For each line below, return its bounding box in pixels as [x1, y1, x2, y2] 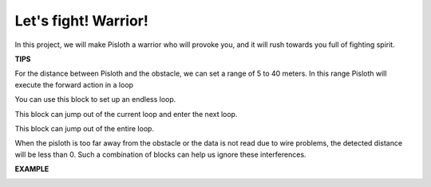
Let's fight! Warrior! [14, 12, 149, 29]
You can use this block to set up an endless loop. [14, 95, 176, 104]
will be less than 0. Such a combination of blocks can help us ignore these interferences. [14, 150, 306, 159]
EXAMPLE [14, 164, 49, 174]
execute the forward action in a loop [14, 80, 134, 89]
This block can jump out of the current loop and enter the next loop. [14, 109, 238, 119]
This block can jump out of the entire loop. [14, 123, 155, 133]
